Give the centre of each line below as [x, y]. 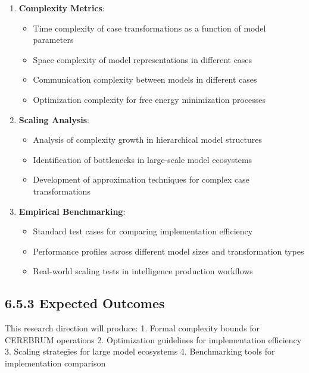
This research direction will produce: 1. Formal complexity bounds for [132, 328]
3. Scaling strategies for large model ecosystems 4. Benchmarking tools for [140, 351]
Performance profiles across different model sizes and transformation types [168, 251]
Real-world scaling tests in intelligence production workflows [143, 271]
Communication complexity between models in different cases [145, 79]
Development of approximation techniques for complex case [141, 179]
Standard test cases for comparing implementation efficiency [143, 231]
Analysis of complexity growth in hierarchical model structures [147, 140]
